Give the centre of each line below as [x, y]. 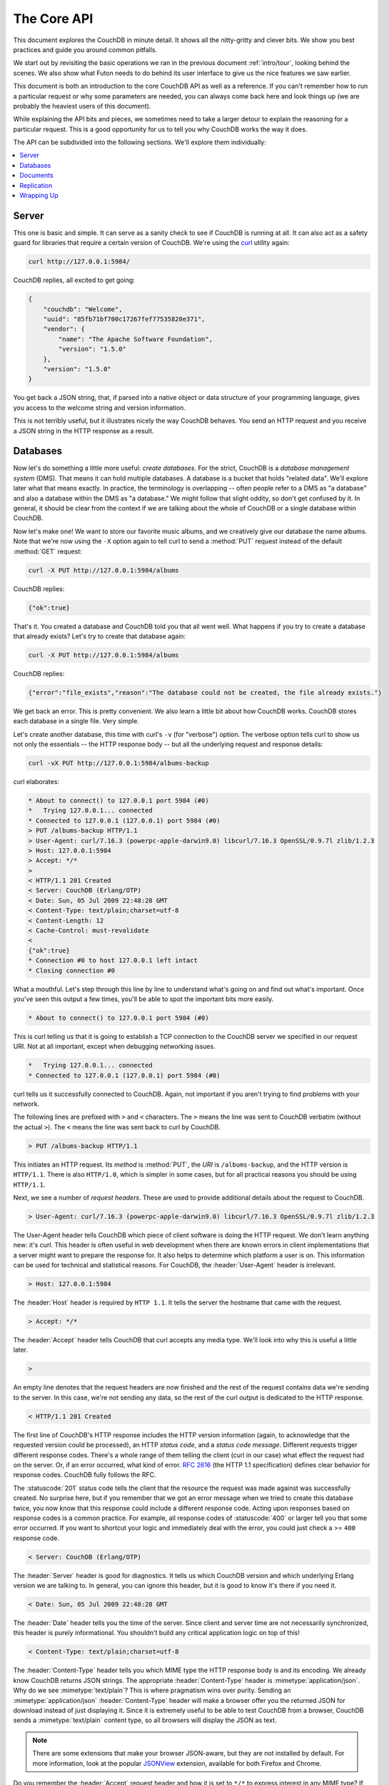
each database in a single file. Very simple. [76, 721]
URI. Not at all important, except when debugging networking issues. [114, 1047]
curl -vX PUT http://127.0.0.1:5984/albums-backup [119, 763]
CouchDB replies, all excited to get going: [74, 280]
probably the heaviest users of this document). [82, 106]
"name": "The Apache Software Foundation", [136, 339]
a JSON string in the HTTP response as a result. [84, 431]
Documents [36, 176]
